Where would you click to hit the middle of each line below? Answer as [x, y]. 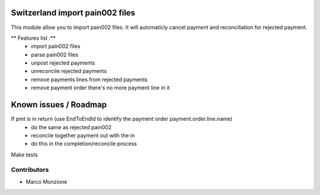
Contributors [30, 170]
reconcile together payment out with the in [83, 135]
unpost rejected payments [63, 63]
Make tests [24, 155]
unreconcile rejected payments [69, 71]
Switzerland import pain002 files [73, 13]
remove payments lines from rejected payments [89, 79]
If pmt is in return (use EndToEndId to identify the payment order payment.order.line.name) [122, 119]
